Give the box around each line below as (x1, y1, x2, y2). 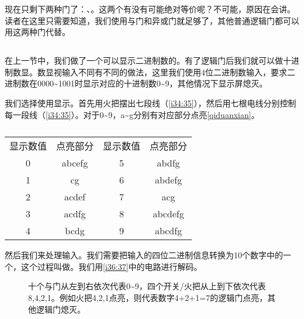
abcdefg (153, 207, 184, 221)
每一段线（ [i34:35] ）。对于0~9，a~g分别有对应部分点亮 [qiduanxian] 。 (5, 108, 260, 120)
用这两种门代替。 (5, 26, 70, 38)
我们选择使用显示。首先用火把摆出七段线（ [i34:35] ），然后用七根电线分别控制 (5, 96, 296, 109)
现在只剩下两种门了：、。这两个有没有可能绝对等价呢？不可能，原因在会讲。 (5, 3, 295, 15)
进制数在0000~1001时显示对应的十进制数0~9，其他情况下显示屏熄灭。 (5, 77, 268, 89)
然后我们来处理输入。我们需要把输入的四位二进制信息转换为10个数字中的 (5, 249, 283, 261)
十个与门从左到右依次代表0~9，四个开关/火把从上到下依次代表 (28, 280, 266, 292)
